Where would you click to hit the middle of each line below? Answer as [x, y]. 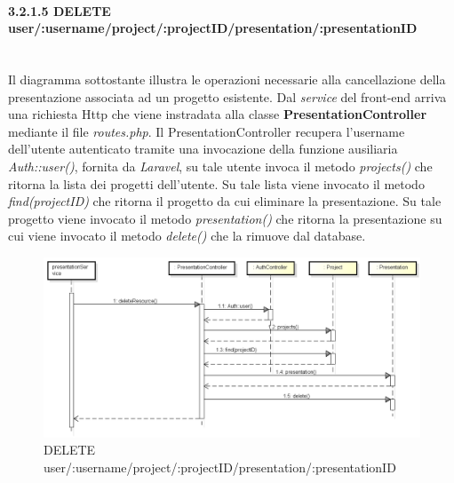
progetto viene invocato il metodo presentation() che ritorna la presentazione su [225, 218]
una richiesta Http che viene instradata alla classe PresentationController [218, 114]
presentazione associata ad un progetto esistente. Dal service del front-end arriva [227, 96]
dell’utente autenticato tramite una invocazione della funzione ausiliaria [203, 149]
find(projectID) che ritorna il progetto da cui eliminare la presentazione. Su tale [225, 201]
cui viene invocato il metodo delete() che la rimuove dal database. [187, 236]
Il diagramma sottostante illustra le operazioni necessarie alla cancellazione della [227, 79]
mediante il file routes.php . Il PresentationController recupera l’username [207, 131]
